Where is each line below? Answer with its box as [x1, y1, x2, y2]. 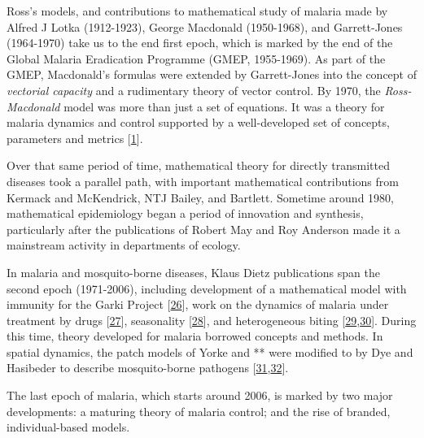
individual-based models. [7, 418, 130, 436]
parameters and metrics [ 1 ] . [7, 129, 143, 146]
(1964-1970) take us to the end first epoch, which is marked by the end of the [7, 34, 393, 51]
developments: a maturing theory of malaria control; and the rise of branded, [7, 402, 391, 419]
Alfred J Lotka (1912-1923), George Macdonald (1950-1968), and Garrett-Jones [7, 18, 403, 35]
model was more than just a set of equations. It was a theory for [63, 98, 385, 115]
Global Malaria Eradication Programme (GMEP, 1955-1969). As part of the [7, 50, 386, 67]
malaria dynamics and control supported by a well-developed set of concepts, [7, 114, 390, 131]
